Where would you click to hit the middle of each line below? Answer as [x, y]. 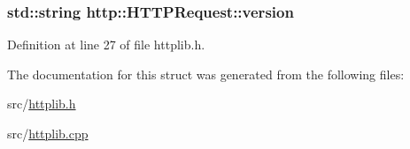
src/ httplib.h [42, 104]
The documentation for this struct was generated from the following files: [206, 74]
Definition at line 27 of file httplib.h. [106, 45]
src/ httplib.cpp [48, 133]
